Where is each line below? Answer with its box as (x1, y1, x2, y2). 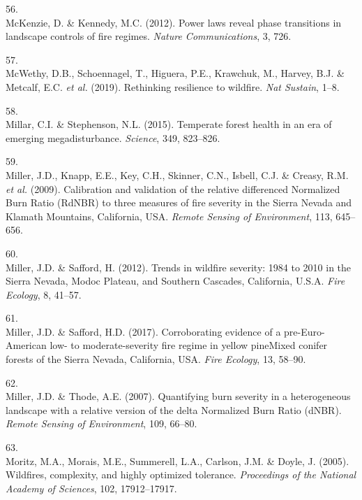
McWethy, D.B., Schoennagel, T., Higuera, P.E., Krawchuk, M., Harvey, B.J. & (6, 66, 345, 80)
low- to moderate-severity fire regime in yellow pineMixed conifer (50, 338, 328, 352)
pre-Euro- (284, 324, 325, 338)
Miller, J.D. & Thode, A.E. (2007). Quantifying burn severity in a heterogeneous (6, 389, 351, 403)
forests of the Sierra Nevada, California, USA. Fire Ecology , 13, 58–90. (6, 352, 306, 366)
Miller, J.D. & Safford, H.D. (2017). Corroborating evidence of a (6, 324, 281, 338)
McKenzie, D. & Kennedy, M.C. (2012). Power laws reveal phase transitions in (6, 15, 342, 29)
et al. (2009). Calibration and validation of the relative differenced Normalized (6, 181, 340, 196)
